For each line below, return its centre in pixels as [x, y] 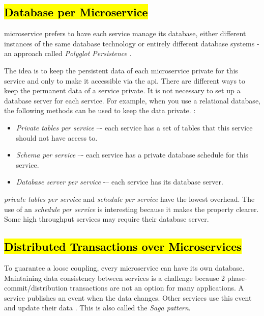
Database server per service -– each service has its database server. [120, 182]
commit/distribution [36, 288]
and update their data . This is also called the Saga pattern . [97, 308]
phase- [237, 278]
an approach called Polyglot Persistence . [68, 53]
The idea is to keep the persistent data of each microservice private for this [121, 70]
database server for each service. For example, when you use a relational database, [132, 100]
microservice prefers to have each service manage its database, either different [125, 33]
